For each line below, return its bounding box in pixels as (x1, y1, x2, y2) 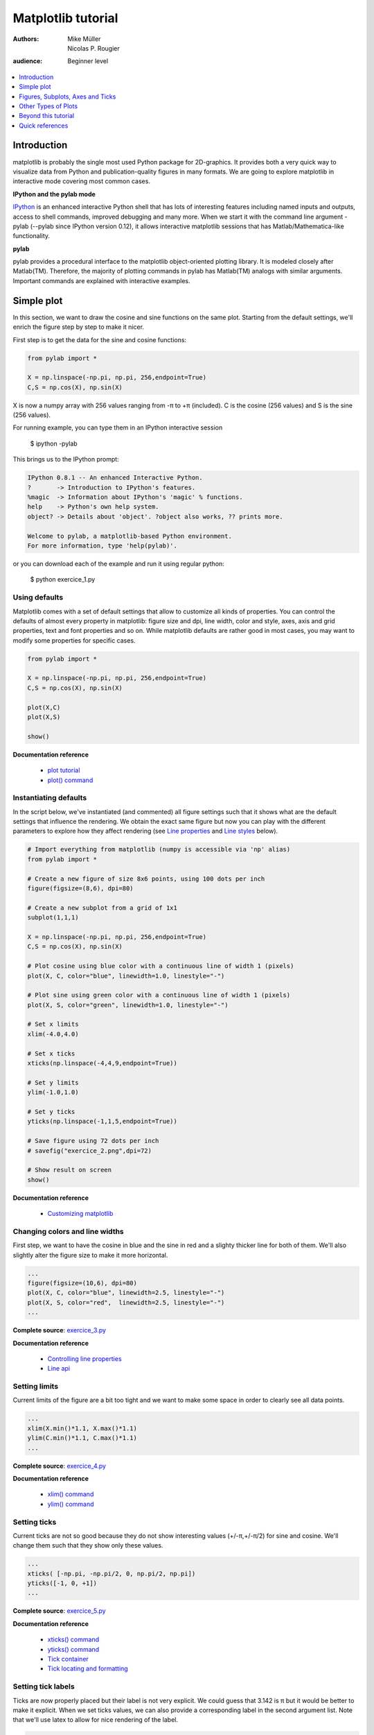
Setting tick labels (12, 1682, 75, 1691)
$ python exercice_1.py (30, 575, 96, 584)
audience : (12, 57, 43, 65)
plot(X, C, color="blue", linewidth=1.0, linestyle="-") (27, 972, 225, 980)
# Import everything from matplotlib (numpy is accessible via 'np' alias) (27, 845, 291, 854)
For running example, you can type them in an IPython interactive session (12, 423, 223, 432)
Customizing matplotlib (47, 1210, 114, 1218)
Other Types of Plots (19, 101, 78, 110)
